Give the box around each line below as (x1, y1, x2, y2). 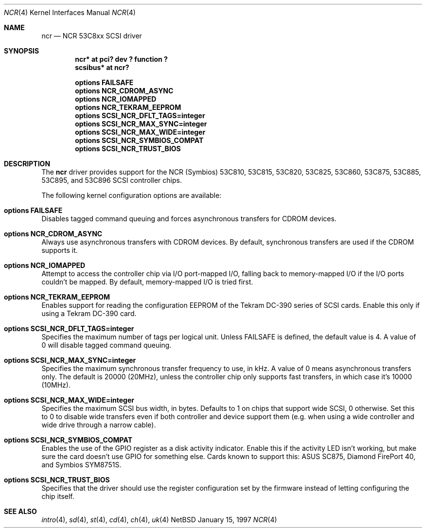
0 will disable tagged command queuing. (41, 341, 172, 349)
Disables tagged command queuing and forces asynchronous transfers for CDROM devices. (41, 214, 337, 223)
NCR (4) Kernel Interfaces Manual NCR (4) (4, 8, 136, 17)
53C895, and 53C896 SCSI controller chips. (41, 176, 182, 184)
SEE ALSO (4, 507, 37, 515)
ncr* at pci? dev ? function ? (75, 55, 168, 63)
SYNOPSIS (4, 47, 39, 55)
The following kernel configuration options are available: (41, 191, 222, 199)
